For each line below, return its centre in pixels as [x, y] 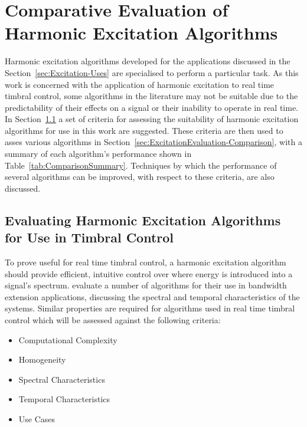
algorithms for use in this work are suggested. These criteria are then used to [144, 130]
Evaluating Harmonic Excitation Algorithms [143, 220]
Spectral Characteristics [62, 379]
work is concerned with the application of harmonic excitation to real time [140, 84]
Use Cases [37, 418]
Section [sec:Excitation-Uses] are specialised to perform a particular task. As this [152, 72]
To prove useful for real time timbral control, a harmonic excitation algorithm [146, 262]
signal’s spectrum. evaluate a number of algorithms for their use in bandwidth [146, 285]
